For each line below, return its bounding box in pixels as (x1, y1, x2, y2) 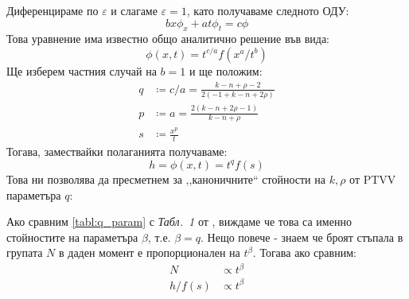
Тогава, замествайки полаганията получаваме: (6, 143, 228, 160)
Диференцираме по (6, 2, 99, 18)
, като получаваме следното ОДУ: (186, 2, 349, 18)
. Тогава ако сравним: (252, 244, 356, 261)
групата (6, 244, 43, 261)
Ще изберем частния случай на (6, 62, 157, 79)
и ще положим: (189, 62, 263, 79)
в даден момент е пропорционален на (58, 244, 240, 261)
